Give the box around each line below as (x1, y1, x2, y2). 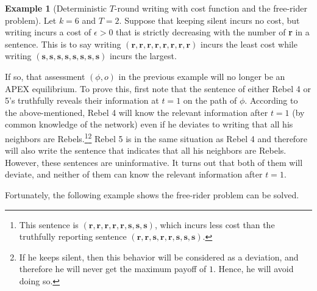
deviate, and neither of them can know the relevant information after (5, 168, 263, 181)
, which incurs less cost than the (154, 218, 275, 231)
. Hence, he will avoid (213, 262, 294, 275)
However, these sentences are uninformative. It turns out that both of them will (5, 156, 303, 168)
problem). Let (5, 13, 57, 26)
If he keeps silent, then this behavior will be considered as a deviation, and (19, 250, 299, 263)
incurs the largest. (109, 49, 177, 62)
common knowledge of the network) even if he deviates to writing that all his (5, 118, 293, 131)
